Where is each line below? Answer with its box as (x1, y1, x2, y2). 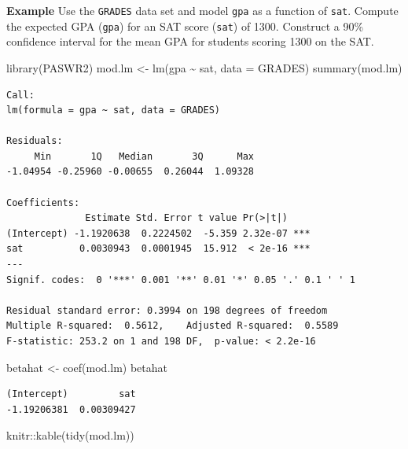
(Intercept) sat (6, 388, 136, 400)
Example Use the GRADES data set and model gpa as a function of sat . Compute (6, 2, 399, 18)
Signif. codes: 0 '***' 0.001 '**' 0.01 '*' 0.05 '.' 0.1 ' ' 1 (6, 274, 355, 285)
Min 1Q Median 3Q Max (34, 150, 254, 162)
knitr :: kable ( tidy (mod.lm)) (6, 427, 134, 443)
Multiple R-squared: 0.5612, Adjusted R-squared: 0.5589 (6, 320, 339, 332)
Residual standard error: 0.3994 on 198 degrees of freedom (6, 304, 328, 316)
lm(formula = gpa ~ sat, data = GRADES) (6, 105, 221, 116)
